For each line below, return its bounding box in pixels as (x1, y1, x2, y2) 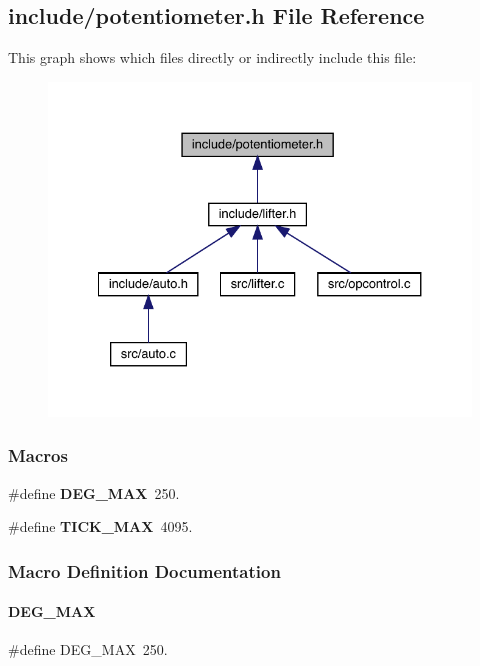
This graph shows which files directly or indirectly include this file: (8, 47, 417, 68)
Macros (8, 443, 68, 468)
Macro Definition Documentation (8, 558, 281, 583)
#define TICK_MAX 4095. (8, 516, 193, 537)
